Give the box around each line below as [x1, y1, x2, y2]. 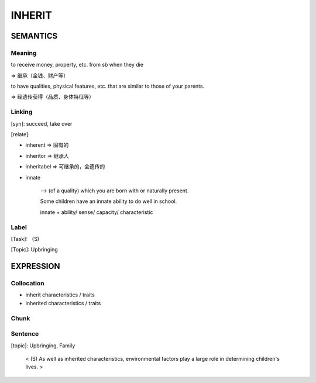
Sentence [11, 330, 39, 338]
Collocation [11, 280, 44, 288]
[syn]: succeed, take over [11, 120, 73, 127]
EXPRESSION [11, 261, 60, 271]
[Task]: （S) [11, 235, 40, 242]
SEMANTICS [11, 31, 58, 41]
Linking [11, 108, 33, 116]
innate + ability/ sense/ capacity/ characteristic [40, 208, 153, 216]
